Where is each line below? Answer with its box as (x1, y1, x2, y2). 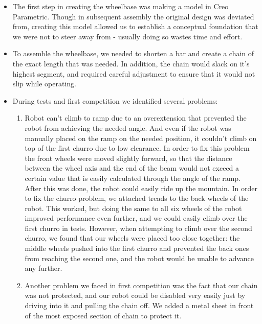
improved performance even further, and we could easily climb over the (25, 213, 248, 223)
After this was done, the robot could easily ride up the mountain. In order (25, 182, 257, 193)
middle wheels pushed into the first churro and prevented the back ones (25, 243, 249, 253)
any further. (25, 263, 62, 273)
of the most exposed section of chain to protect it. (25, 310, 182, 320)
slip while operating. (12, 78, 76, 89)
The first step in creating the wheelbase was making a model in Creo (12, 1, 229, 11)
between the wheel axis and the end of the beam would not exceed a (25, 163, 239, 173)
